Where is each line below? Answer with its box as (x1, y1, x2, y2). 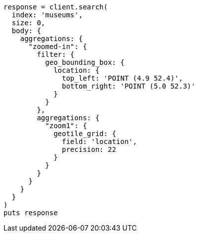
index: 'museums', (11, 11, 83, 19)
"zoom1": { (45, 122, 87, 130)
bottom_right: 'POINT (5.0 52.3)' (62, 82, 196, 90)
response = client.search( (3, 3, 108, 11)
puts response (3, 209, 58, 217)
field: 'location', (62, 138, 137, 145)
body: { (11, 27, 41, 35)
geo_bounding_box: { (45, 58, 125, 66)
